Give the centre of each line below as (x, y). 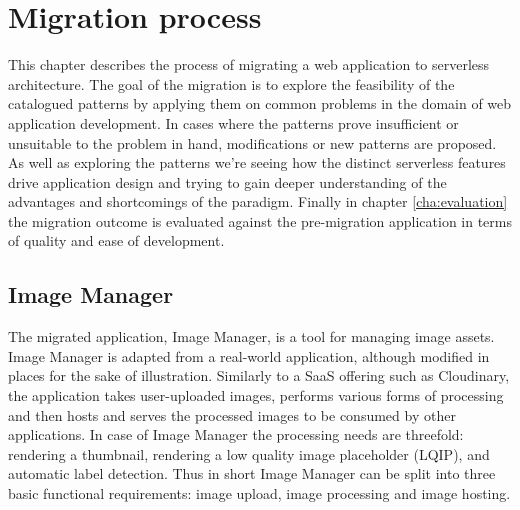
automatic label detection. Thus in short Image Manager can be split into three (252, 473)
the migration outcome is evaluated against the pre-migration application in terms (260, 220)
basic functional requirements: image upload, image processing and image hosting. (259, 493)
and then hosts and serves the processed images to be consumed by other (232, 414)
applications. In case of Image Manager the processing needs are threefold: (236, 434)
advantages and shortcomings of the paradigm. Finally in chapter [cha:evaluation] (258, 201)
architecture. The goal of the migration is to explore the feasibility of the (231, 83)
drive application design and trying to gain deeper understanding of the (227, 181)
